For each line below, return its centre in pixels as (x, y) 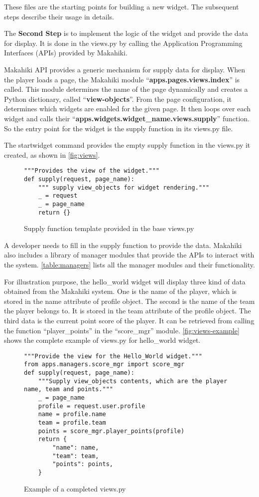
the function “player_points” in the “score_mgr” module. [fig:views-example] (122, 330)
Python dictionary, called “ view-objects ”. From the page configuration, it (118, 99)
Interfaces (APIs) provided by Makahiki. (66, 53)
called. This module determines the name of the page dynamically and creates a (126, 89)
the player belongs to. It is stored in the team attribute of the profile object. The (128, 311)
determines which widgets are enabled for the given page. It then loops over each (128, 109)
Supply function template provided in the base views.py (109, 228)
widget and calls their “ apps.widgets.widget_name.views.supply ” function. (127, 118)
